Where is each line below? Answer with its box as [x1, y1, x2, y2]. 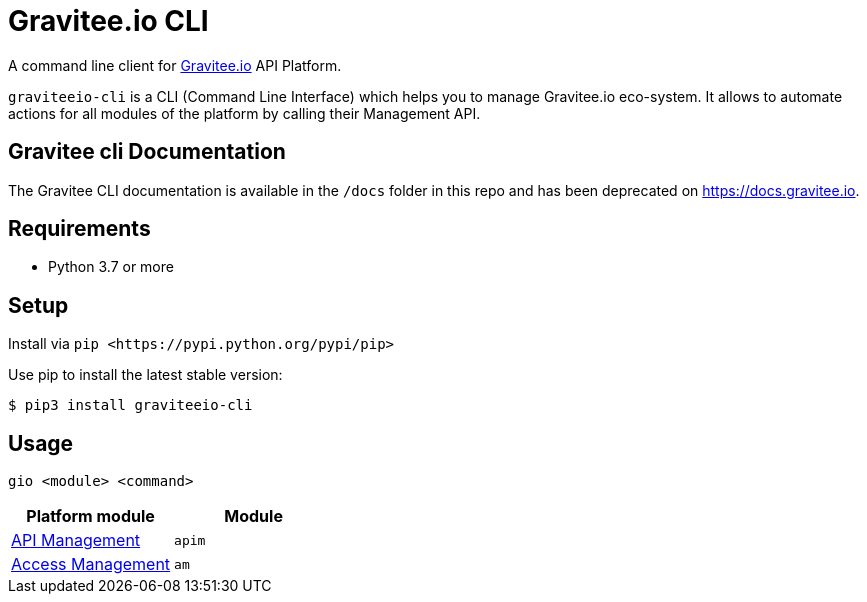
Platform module [26, 506, 155, 527]
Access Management [11, 554, 171, 575]
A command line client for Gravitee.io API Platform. [8, 56, 342, 74]
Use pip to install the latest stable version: [8, 366, 283, 384]
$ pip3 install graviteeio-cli [8, 397, 253, 414]
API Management [11, 530, 141, 551]
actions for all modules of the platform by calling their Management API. [8, 104, 481, 122]
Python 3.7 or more [48, 258, 174, 276]
